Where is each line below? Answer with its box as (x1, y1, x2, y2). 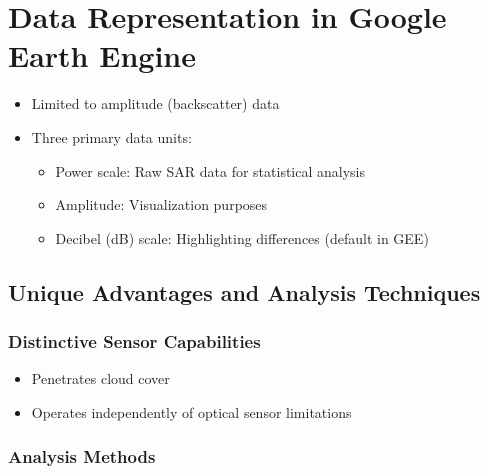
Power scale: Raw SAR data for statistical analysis (55, 160, 365, 181)
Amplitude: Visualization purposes (55, 194, 268, 215)
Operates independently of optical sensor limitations (31, 401, 352, 422)
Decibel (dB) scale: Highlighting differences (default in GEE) (55, 227, 429, 248)
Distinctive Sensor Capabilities (8, 328, 261, 353)
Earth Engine (8, 35, 196, 76)
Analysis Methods (8, 444, 156, 469)
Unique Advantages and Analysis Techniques (8, 276, 481, 307)
